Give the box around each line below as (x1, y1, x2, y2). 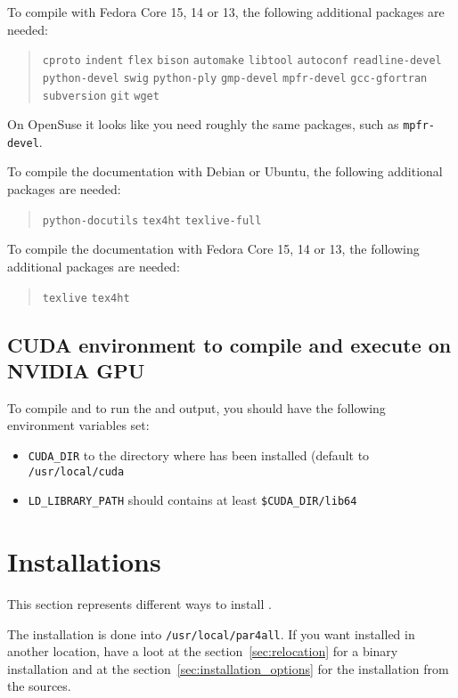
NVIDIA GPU (7, 356, 145, 384)
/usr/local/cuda (28, 465, 125, 478)
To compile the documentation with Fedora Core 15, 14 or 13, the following (7, 239, 420, 258)
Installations (7, 543, 161, 580)
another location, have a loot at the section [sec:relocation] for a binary (7, 642, 398, 661)
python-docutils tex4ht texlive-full (42, 214, 262, 227)
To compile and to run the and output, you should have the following (7, 398, 386, 417)
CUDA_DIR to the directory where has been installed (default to (28, 445, 370, 464)
